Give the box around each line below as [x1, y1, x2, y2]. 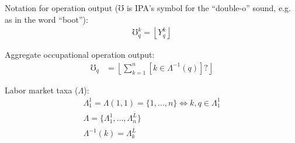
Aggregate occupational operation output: [5, 48, 155, 61]
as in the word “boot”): [5, 13, 88, 25]
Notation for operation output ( [5, 2, 119, 13]
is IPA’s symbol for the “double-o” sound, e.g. [126, 2, 291, 13]
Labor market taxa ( [5, 83, 78, 96]
